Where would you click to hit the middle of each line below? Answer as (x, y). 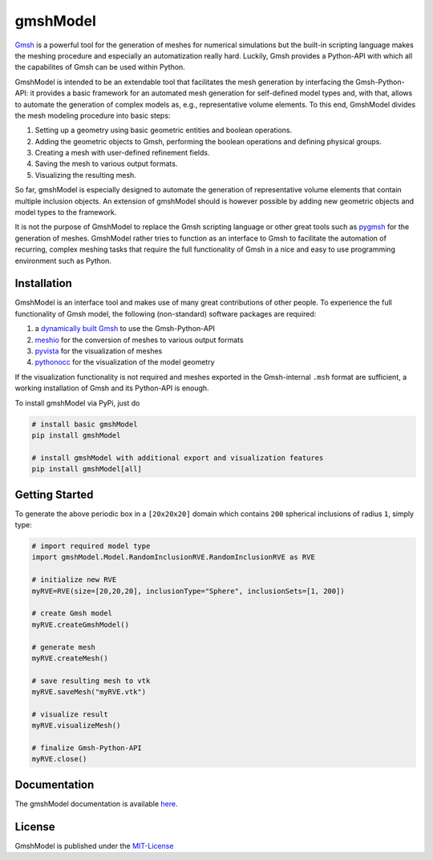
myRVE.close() (59, 759)
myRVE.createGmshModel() (81, 624)
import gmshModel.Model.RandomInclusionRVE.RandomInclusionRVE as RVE (174, 557)
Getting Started (54, 494)
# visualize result (70, 714)
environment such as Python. (63, 260)
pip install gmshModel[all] (87, 469)
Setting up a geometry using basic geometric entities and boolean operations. (164, 130)
